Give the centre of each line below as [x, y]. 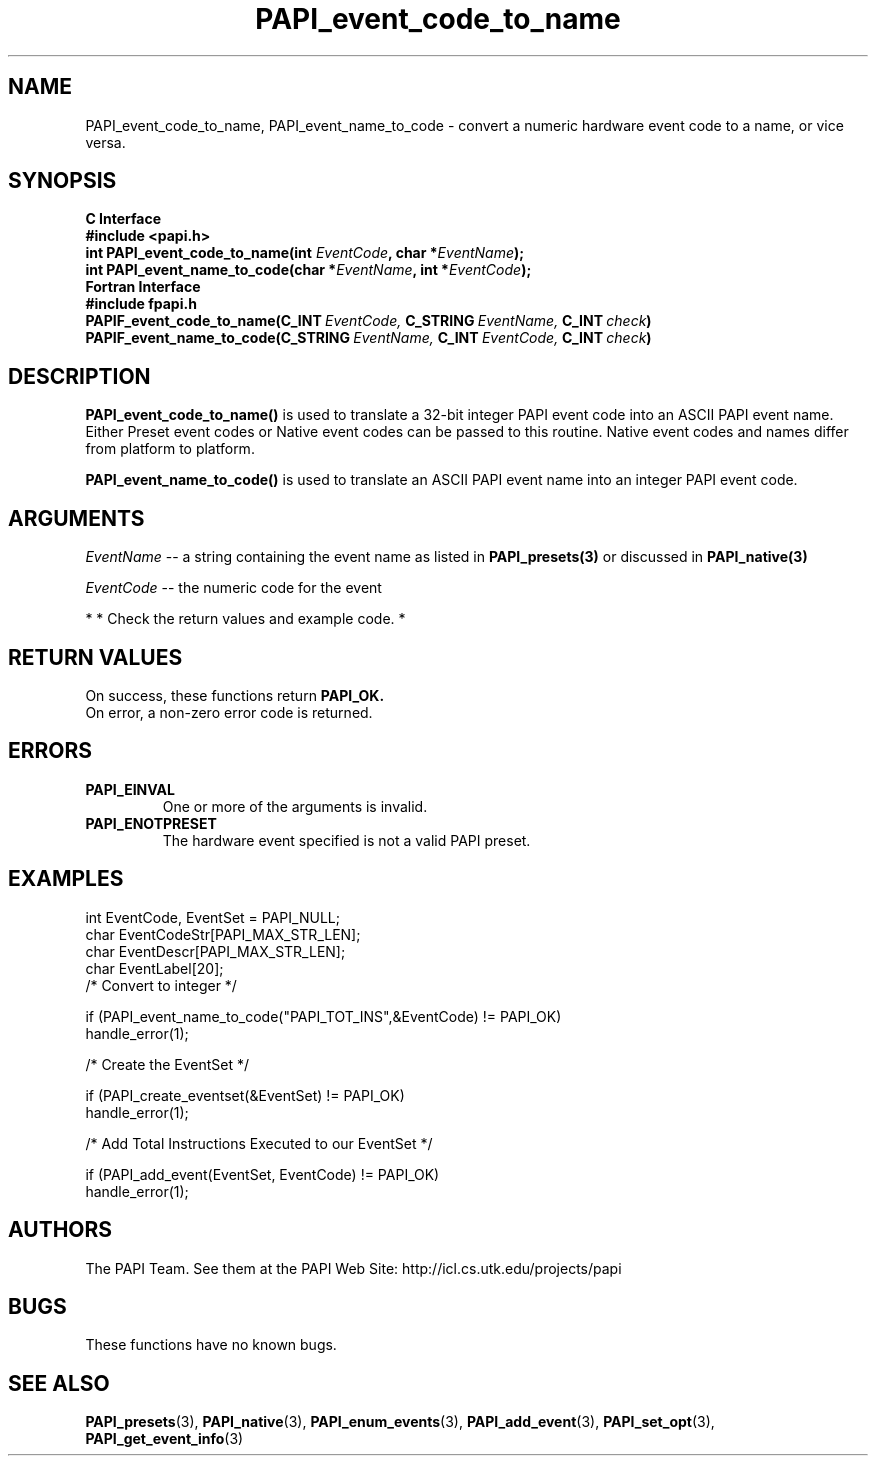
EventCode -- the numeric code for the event [233, 588]
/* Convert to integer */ [161, 985]
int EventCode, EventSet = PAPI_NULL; [212, 917]
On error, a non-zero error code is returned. [229, 712]
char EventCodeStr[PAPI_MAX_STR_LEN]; [223, 934]
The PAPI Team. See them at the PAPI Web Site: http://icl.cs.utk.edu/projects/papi [353, 1268]
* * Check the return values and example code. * [245, 619]
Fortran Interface [143, 287]
